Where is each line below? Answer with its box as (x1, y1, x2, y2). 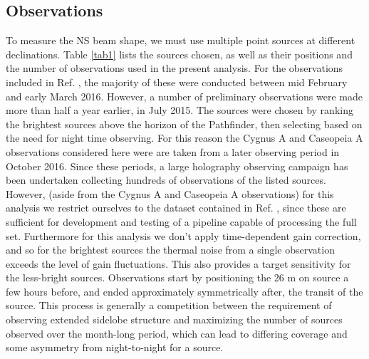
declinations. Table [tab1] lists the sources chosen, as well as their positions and (6, 46, 353, 61)
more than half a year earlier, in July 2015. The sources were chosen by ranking (6, 103, 353, 118)
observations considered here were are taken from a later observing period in (6, 144, 340, 159)
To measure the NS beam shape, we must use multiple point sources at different (6, 33, 355, 48)
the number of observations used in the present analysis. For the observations (6, 61, 343, 76)
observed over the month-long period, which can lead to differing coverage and (6, 326, 348, 340)
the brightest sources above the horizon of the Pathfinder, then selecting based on (6, 116, 363, 131)
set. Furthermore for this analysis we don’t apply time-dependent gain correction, (6, 228, 361, 243)
